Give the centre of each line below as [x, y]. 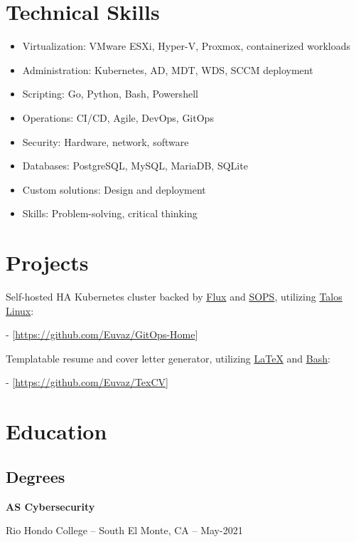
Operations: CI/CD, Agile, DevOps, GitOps [118, 117]
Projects [47, 262]
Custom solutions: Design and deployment [114, 189]
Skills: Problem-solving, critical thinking [110, 213]
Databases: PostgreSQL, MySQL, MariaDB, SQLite [135, 166]
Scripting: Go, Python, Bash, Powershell [110, 94]
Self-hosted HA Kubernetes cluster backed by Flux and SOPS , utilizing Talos [174, 296]
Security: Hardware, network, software [106, 141]
